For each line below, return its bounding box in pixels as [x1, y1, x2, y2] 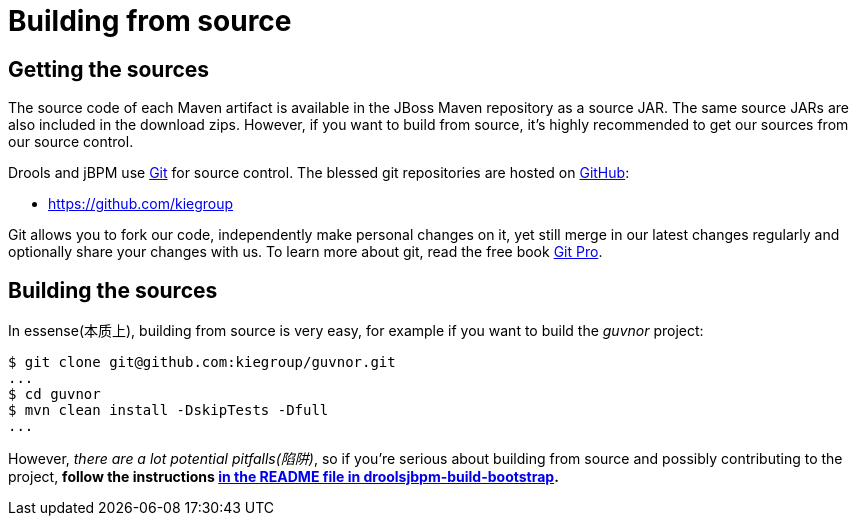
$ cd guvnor [8, 386, 101, 403]
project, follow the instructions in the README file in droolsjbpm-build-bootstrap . [8, 468, 559, 486]
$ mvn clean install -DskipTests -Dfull [8, 402, 329, 419]
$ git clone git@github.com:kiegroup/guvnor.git [8, 354, 396, 371]
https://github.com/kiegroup [48, 195, 234, 213]
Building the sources [8, 277, 218, 303]
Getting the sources [8, 56, 210, 82]
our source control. [8, 133, 134, 151]
